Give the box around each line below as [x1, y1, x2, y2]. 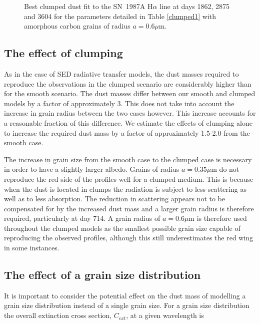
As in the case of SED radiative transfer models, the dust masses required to [4, 68, 239, 79]
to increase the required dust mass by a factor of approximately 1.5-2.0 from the [4, 127, 250, 138]
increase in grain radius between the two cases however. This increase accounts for [4, 108, 256, 118]
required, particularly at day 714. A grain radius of [4, 213, 160, 223]
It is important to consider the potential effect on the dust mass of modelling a [4, 290, 246, 300]
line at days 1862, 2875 [159, 1, 230, 11]
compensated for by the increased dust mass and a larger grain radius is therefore [4, 203, 254, 213]
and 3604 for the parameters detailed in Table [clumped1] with [24, 11, 216, 21]
